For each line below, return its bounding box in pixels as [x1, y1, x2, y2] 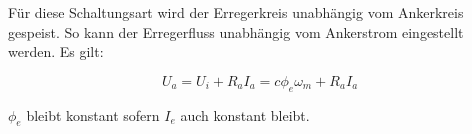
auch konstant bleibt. [180, 104, 310, 125]
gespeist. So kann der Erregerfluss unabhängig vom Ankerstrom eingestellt [8, 21, 464, 42]
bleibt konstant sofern [26, 104, 160, 125]
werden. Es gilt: [8, 41, 104, 62]
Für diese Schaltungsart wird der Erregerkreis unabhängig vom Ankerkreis [8, 2, 464, 22]
